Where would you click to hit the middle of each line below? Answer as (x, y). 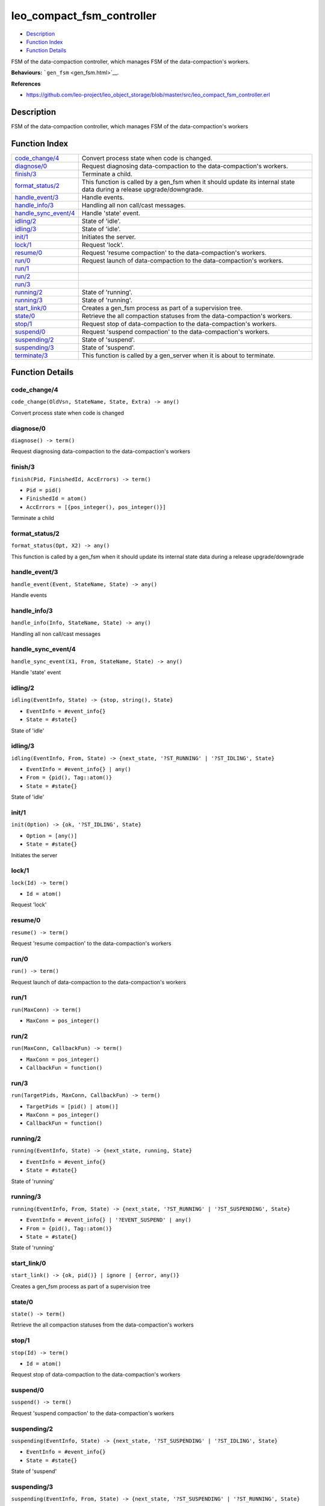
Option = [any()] (52, 836)
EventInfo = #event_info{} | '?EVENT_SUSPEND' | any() (109, 1220)
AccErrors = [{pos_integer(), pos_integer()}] (96, 507)
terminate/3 (31, 355)
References (26, 84)
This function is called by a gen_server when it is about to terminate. (178, 355)
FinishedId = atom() (57, 499)
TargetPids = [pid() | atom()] (72, 1106)
